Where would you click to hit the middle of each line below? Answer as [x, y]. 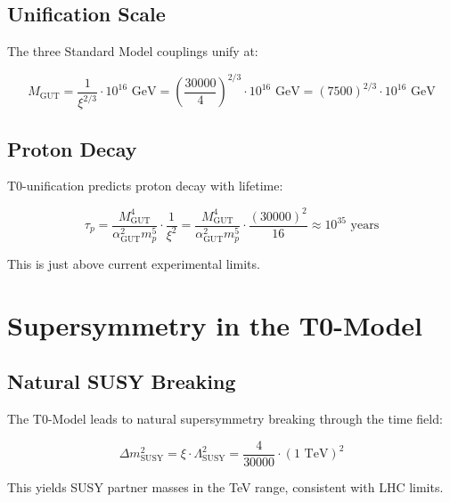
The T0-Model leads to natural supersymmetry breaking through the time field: [225, 419]
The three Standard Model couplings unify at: [133, 51]
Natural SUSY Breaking [122, 381]
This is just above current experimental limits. [134, 263]
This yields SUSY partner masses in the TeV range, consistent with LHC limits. [225, 486]
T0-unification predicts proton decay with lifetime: [145, 186]
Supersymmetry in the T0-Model [215, 324]
